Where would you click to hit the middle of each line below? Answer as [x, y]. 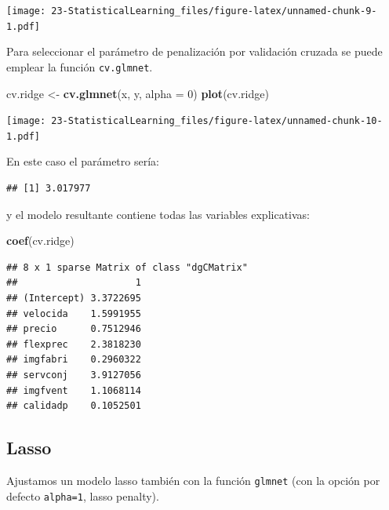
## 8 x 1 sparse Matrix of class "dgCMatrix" [127, 267]
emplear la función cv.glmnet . [80, 66]
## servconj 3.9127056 [74, 375]
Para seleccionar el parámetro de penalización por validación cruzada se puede [194, 51]
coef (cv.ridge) [40, 240]
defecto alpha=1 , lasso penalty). [83, 495]
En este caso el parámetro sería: [83, 161]
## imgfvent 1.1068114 [74, 390]
